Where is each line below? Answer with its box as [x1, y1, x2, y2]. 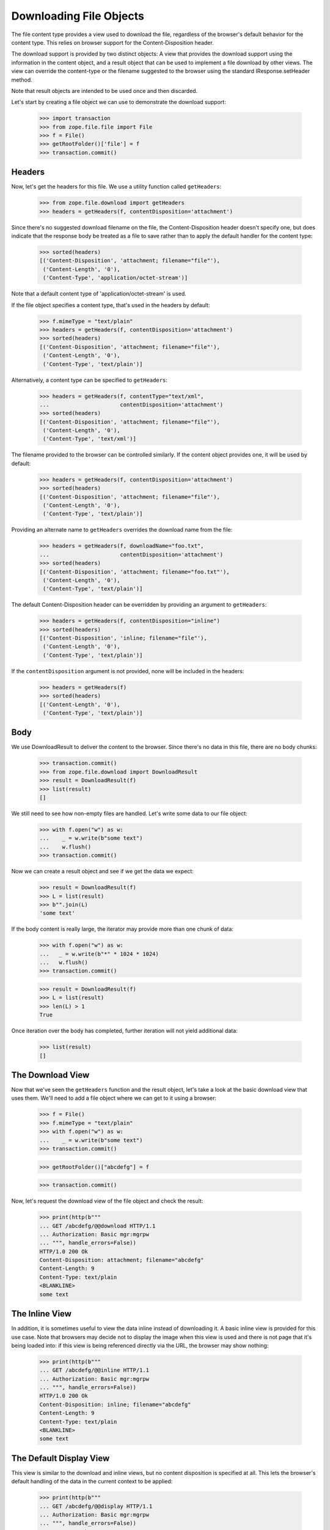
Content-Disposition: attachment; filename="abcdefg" [39, 1256, 204, 1264]
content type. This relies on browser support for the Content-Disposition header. [11, 39, 214, 46]
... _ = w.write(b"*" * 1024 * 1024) [39, 950, 159, 957]
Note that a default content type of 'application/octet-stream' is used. [11, 290, 186, 297]
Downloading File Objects [11, 9, 145, 23]
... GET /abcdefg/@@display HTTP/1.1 [39, 1502, 153, 1510]
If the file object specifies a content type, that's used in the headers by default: [11, 301, 210, 308]
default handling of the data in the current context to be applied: [11, 1478, 173, 1485]
